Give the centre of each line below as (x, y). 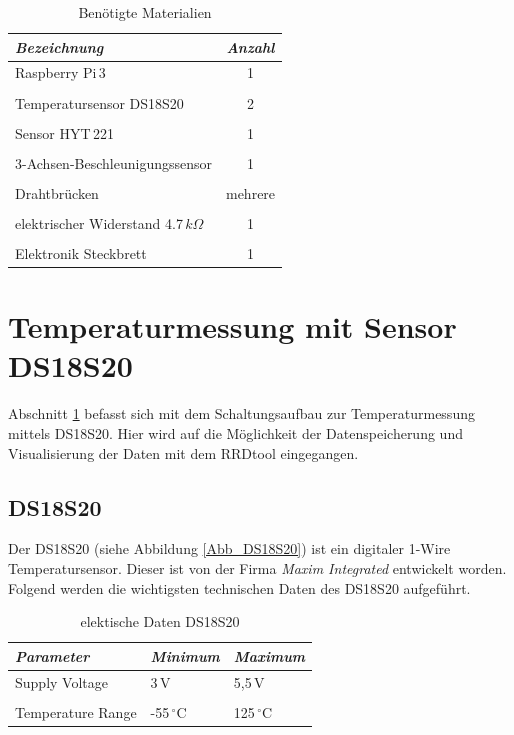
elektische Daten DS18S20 (160, 621)
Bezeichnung (59, 46)
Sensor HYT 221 (64, 132)
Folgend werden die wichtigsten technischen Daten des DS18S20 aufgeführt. (239, 587)
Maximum (269, 655)
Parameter (52, 655)
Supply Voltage (61, 681)
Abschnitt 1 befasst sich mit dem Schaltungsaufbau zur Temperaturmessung (241, 413)
